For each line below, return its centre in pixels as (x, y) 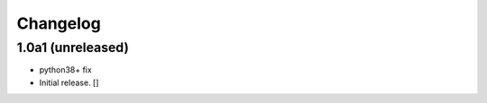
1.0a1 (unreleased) (73, 47)
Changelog (59, 23)
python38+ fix (65, 70)
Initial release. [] (69, 82)
